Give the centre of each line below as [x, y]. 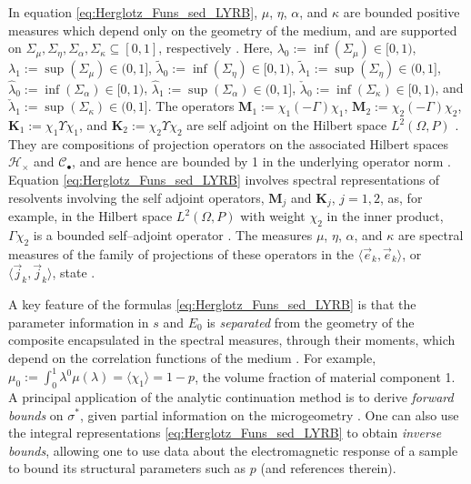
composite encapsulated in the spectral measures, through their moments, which [232, 340]
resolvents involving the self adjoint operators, [136, 197]
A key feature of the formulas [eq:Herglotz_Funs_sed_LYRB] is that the [212, 304]
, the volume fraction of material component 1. [325, 376]
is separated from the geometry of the [311, 322]
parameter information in [79, 322]
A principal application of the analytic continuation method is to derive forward [231, 396]
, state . [74, 272]
